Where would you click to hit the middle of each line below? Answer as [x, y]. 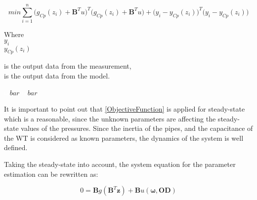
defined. [16, 147]
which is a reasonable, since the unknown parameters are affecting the [110, 118]
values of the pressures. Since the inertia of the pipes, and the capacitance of [137, 128]
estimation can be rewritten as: [51, 174]
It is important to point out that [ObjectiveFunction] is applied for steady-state [125, 109]
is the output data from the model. [57, 75]
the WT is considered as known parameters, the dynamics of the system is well [124, 138]
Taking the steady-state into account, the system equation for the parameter [120, 164]
